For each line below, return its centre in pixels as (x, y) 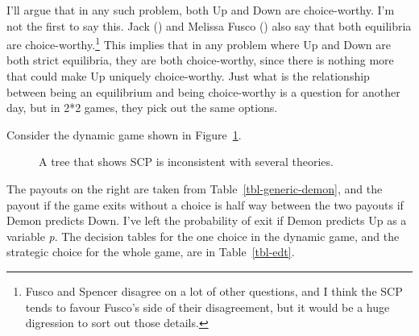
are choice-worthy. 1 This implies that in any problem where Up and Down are (199, 43)
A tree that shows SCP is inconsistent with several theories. (186, 162)
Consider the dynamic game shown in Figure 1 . (124, 134)
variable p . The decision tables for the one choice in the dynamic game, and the (203, 236)
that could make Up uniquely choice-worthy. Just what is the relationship (188, 76)
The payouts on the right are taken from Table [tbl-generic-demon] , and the (195, 189)
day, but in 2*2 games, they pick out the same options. (142, 108)
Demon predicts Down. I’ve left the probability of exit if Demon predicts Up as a (207, 220)
